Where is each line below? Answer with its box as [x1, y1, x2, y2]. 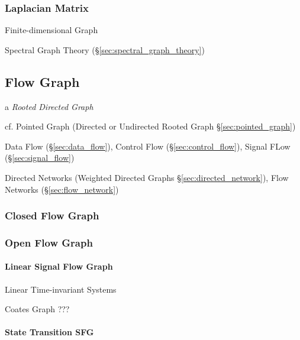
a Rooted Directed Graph [5, 100, 93, 112]
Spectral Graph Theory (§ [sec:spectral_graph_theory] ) [5, 43, 205, 56]
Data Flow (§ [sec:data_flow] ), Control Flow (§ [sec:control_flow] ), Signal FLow [5, 140, 291, 152]
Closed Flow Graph [5, 208, 99, 223]
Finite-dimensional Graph [5, 24, 98, 36]
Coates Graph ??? [5, 303, 70, 315]
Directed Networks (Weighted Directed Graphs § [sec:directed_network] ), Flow [5, 171, 289, 183]
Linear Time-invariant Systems [5, 283, 117, 295]
